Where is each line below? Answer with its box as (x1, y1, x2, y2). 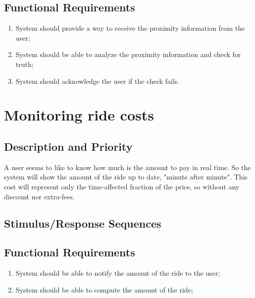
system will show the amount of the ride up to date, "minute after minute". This (4, 172, 248, 182)
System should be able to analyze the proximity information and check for (15, 49, 241, 60)
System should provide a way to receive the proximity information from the (15, 23, 245, 33)
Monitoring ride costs (4, 105, 154, 125)
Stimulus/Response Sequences (4, 215, 161, 231)
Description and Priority (4, 138, 133, 154)
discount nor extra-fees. (4, 191, 75, 201)
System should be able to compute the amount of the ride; (15, 284, 193, 295)
